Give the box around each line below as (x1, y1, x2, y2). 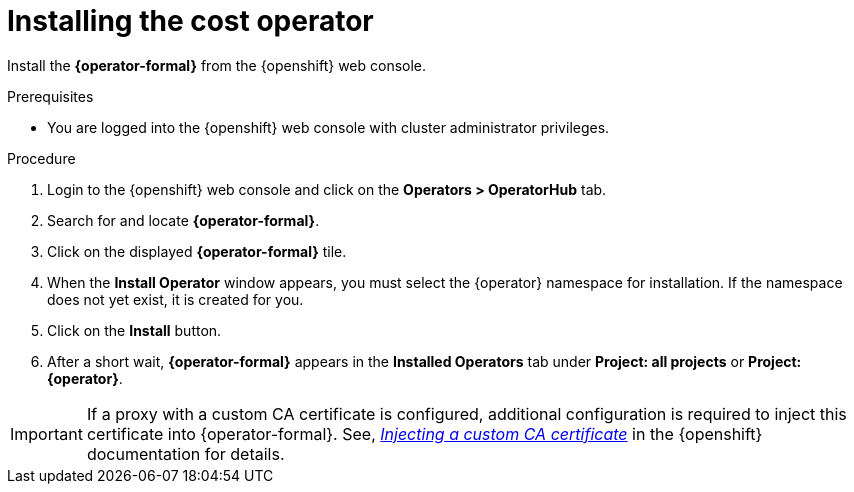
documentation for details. (86, 443, 285, 464)
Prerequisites (7, 87, 94, 105)
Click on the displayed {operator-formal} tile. (47, 242, 347, 260)
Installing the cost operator (7, 4, 374, 38)
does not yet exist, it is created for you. (47, 290, 304, 308)
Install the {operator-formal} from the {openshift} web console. (7, 56, 427, 74)
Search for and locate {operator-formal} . (47, 211, 320, 229)
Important (10, 423, 83, 444)
